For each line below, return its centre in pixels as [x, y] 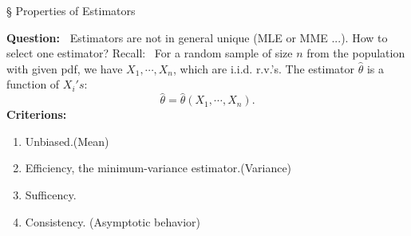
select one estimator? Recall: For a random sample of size [150, 53]
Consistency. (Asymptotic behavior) [113, 221]
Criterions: [37, 114]
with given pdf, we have [65, 68]
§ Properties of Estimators [71, 10]
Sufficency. [51, 194]
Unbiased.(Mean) [67, 141]
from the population [356, 53]
